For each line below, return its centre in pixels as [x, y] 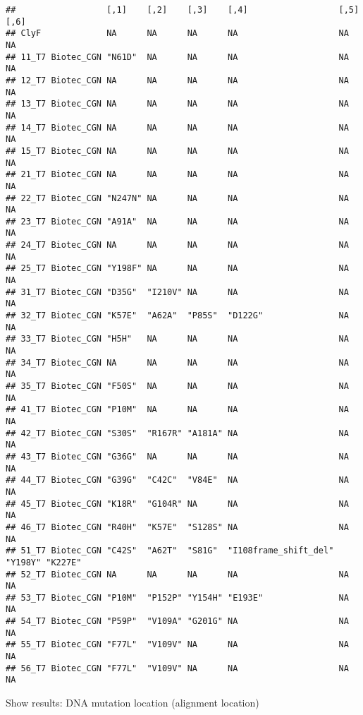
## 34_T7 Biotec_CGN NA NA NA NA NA [177, 362]
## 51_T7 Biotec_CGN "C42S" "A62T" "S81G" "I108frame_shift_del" [170, 551]
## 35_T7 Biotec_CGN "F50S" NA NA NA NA [177, 386]
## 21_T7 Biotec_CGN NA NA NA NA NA [177, 175]
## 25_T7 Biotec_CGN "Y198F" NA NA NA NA [177, 269]
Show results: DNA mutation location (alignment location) [133, 703]
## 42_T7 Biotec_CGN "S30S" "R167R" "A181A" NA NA [177, 433]
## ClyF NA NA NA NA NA [177, 34]
